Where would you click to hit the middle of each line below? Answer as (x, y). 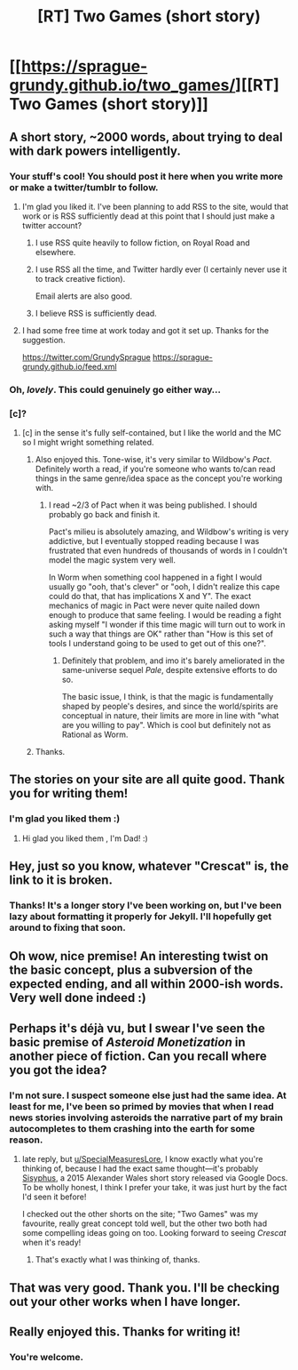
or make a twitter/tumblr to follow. (84, 187)
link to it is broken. (61, 881)
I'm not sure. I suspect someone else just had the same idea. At (148, 1095)
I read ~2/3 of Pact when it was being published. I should (153, 505)
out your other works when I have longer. (125, 1301)
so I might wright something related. (88, 443)
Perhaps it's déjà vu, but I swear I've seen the (137, 1028)
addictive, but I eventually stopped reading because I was (154, 541)
